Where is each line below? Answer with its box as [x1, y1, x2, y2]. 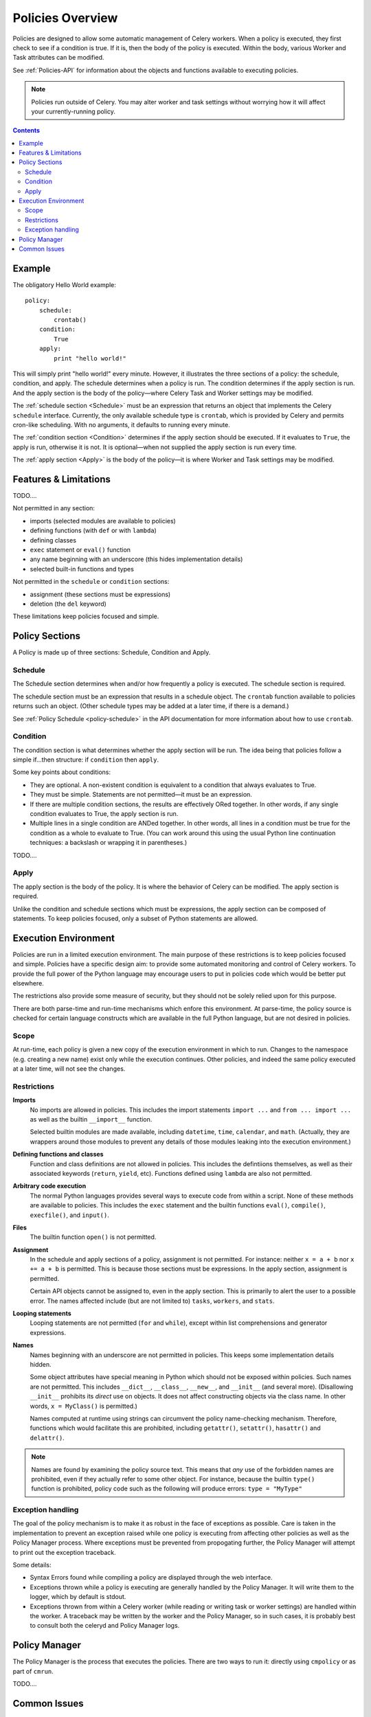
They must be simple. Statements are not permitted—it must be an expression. [30, 791, 252, 799]
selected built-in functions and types [30, 565, 134, 573]
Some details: [12, 1560, 52, 1569]
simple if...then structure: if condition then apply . [12, 755, 159, 764]
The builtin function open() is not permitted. [30, 1233, 157, 1241]
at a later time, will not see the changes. [12, 1065, 126, 1073]
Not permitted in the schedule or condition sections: [12, 578, 170, 586]
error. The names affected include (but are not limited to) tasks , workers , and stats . [30, 1297, 275, 1305]
